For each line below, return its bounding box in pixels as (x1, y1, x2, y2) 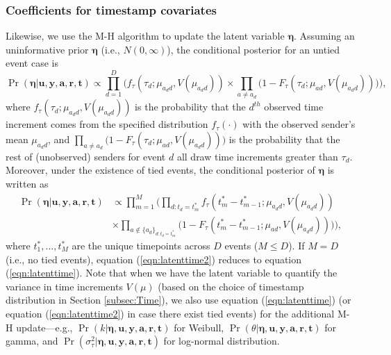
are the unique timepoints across (72, 238, 210, 253)
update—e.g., (16, 320, 73, 334)
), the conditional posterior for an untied (167, 42, 340, 56)
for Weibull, (174, 320, 224, 334)
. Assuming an (294, 28, 355, 43)
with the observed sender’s (242, 117, 356, 131)
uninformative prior (6, 42, 89, 56)
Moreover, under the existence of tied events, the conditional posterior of (6, 163, 315, 177)
